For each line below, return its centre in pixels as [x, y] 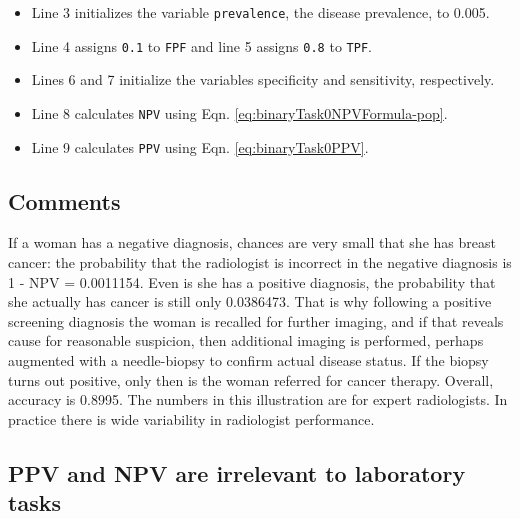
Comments [64, 200]
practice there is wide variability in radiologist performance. [191, 418]
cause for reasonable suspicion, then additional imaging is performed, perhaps [246, 340]
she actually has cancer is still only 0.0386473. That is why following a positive [250, 301]
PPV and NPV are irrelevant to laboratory [237, 472]
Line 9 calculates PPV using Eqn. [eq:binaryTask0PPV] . [200, 146]
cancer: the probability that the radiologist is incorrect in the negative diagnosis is [260, 262]
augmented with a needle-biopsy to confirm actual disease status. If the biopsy [248, 359]
